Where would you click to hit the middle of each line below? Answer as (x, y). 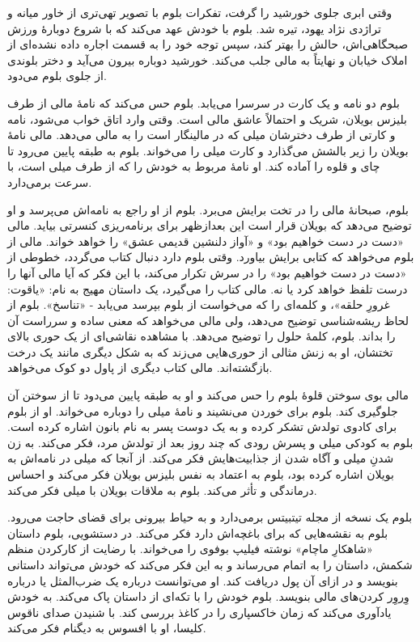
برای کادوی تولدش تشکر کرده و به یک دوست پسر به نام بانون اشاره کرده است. (202, 427)
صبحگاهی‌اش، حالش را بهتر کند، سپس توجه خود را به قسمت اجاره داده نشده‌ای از (208, 44)
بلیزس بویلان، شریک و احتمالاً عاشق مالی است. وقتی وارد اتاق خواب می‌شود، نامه (208, 118)
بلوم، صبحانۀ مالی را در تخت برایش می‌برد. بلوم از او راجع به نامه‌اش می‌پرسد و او (208, 209)
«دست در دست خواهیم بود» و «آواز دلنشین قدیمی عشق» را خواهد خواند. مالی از (206, 241)
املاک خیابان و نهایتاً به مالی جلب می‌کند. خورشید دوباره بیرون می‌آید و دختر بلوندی (208, 59)
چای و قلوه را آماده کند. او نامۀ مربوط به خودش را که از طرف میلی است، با (194, 166)
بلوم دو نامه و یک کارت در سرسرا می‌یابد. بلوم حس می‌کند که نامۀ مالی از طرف (204, 102)
